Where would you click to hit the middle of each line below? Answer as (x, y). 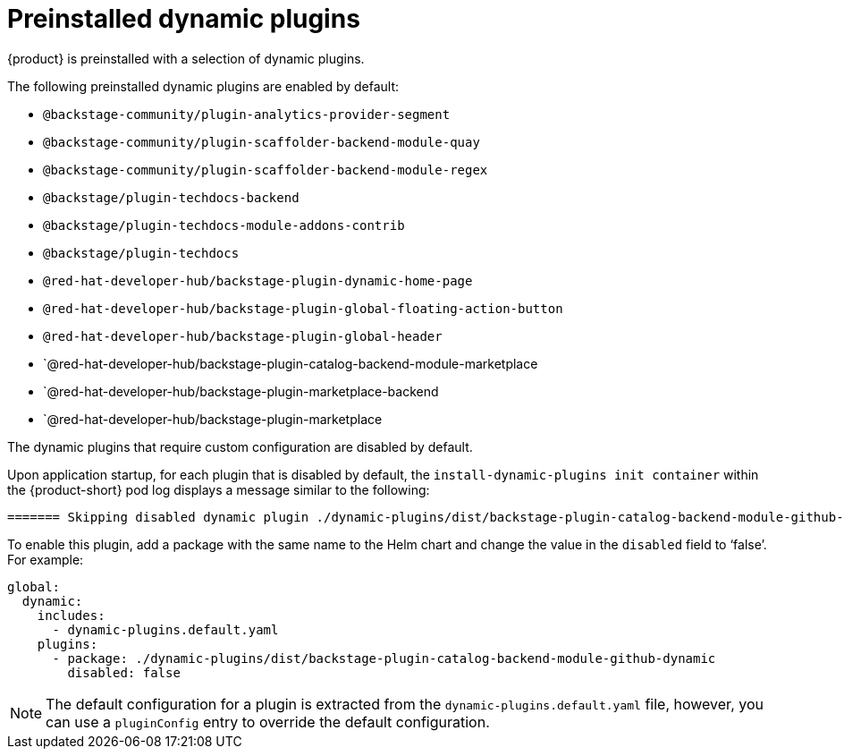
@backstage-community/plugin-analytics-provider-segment (247, 114)
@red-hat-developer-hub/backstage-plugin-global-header (243, 336)
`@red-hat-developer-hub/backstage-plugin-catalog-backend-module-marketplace (291, 363)
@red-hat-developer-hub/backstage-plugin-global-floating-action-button (303, 308)
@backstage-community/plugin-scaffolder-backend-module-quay (262, 142)
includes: (71, 615)
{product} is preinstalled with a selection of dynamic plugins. (186, 58)
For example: (46, 559)
